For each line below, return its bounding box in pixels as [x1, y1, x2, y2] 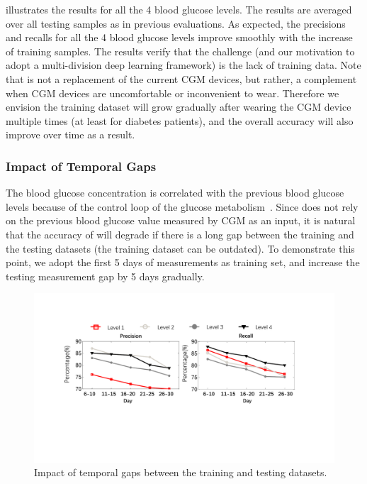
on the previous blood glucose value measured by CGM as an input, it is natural [6, 213, 356, 228]
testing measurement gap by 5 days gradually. [6, 268, 205, 283]
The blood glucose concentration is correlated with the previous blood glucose [6, 185, 344, 200]
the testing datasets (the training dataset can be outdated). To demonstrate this [6, 241, 355, 255]
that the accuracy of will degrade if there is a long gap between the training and [6, 226, 354, 241]
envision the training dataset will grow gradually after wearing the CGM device [6, 99, 351, 114]
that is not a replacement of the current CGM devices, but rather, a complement [6, 71, 357, 86]
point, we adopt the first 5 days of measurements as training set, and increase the [6, 255, 360, 270]
